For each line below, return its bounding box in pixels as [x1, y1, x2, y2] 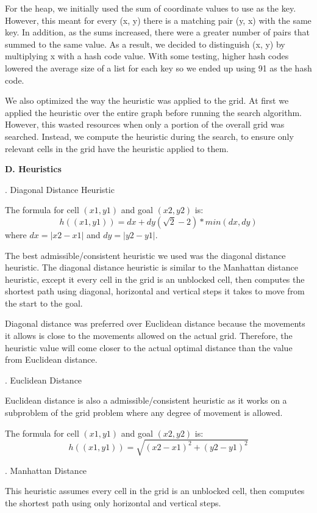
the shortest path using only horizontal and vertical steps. [5, 496, 221, 509]
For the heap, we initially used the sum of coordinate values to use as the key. [5, 2, 296, 14]
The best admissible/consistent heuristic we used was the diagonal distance [5, 249, 286, 261]
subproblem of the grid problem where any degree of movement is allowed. [5, 406, 283, 419]
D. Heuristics [5, 162, 62, 175]
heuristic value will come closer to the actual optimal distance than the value [5, 341, 293, 354]
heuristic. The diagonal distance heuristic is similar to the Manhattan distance [5, 261, 298, 274]
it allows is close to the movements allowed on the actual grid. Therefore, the [5, 329, 293, 342]
